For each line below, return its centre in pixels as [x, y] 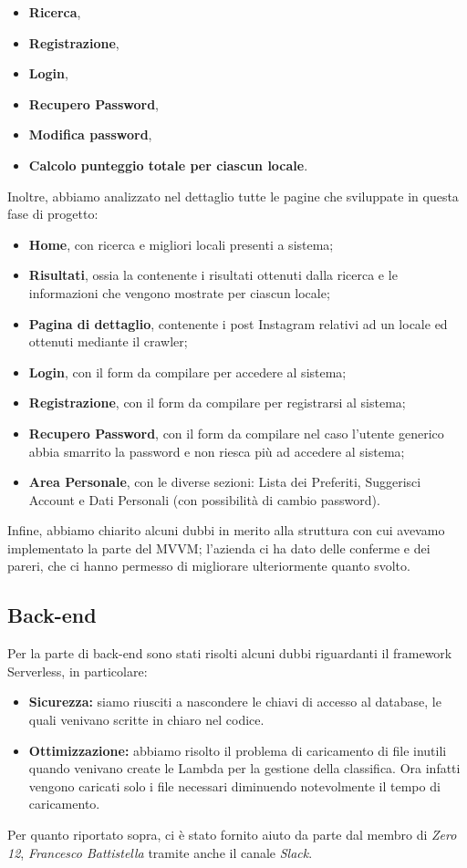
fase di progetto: [53, 214]
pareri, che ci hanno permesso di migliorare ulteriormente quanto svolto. [209, 566]
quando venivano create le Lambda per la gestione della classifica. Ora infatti [244, 768]
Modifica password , [90, 134]
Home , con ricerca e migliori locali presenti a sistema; [181, 244]
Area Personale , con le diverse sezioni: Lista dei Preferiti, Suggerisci [225, 482]
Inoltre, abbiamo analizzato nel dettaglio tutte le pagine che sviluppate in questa [233, 196]
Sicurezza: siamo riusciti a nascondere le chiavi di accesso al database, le [235, 702]
